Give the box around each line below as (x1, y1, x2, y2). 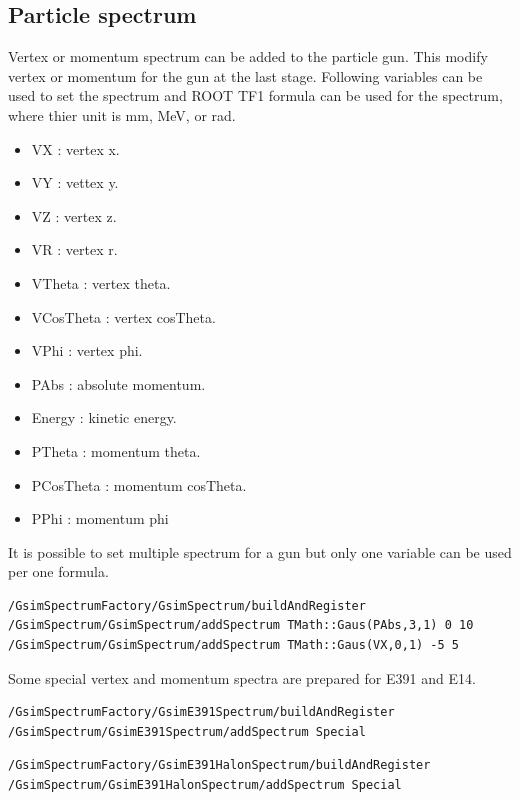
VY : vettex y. (31, 172, 119, 193)
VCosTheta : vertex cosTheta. (31, 306, 216, 327)
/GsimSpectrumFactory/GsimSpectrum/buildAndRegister (8, 598, 366, 613)
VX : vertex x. (31, 138, 120, 159)
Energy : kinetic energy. (31, 407, 177, 428)
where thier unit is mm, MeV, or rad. (8, 104, 236, 125)
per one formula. (8, 561, 109, 582)
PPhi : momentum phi (31, 508, 169, 529)
